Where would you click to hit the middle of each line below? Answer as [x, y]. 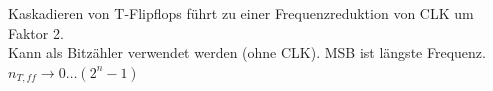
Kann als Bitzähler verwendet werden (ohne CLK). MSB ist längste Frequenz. [247, 52]
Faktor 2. [36, 32]
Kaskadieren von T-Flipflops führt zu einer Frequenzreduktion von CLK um [241, 13]
